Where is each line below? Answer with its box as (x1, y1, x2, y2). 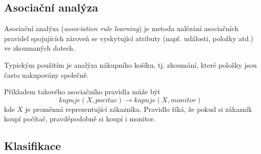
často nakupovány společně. (4, 69, 89, 80)
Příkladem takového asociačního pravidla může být (4, 86, 161, 97)
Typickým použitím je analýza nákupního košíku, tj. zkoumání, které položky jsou (4, 59, 257, 70)
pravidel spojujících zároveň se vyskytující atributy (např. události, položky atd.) (4, 33, 253, 43)
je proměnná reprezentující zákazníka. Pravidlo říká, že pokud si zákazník (25, 103, 252, 114)
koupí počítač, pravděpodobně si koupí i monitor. (4, 113, 156, 124)
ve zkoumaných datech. (4, 43, 75, 53)
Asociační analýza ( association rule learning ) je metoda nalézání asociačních (4, 23, 239, 34)
